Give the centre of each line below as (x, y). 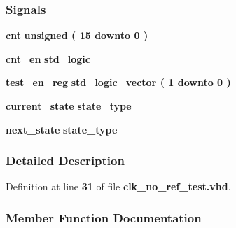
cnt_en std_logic (48, 58)
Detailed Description (65, 161)
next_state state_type (62, 129)
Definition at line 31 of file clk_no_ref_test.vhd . (118, 186)
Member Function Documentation (104, 217)
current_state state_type (69, 106)
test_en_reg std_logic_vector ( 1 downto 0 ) (118, 82)
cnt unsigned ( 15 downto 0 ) (77, 35)
